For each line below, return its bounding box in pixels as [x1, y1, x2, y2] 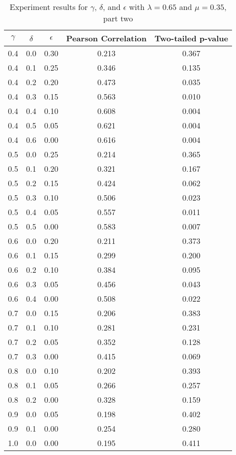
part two [103, 12, 133, 24]
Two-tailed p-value [155, 32, 229, 44]
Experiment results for [9, 1, 88, 12]
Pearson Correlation [66, 32, 147, 44]
